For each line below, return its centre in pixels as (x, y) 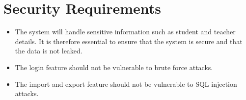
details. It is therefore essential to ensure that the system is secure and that (129, 41)
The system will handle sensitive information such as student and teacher (125, 32)
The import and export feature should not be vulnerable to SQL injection (126, 84)
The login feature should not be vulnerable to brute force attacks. (114, 67)
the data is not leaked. (49, 51)
